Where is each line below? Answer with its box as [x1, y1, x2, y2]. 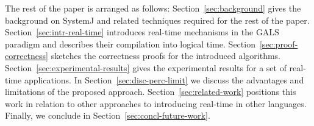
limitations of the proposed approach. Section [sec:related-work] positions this [5, 85, 296, 98]
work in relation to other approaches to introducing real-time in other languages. [5, 97, 307, 110]
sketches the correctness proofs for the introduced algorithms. [51, 49, 281, 62]
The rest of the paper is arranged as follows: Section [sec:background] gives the [5, 2, 301, 14]
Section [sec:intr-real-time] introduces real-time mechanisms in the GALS [5, 26, 279, 38]
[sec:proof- [259, 37, 298, 50]
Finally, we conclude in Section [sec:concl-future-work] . [5, 109, 210, 122]
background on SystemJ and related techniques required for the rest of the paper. [5, 13, 310, 26]
